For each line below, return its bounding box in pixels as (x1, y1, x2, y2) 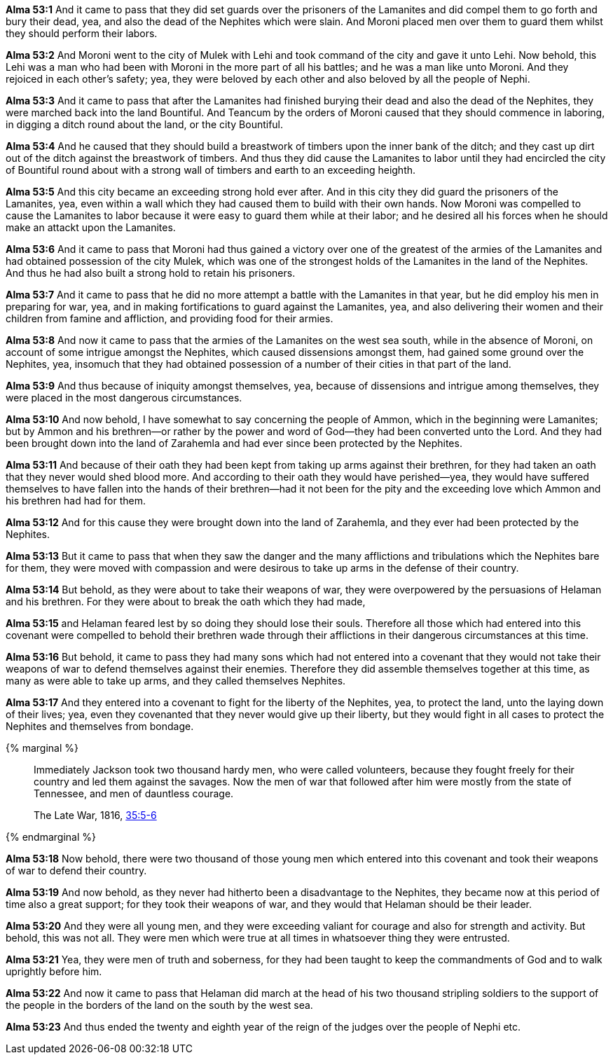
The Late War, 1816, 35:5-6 (34, 809, 157, 821)
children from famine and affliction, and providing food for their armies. (6, 312, 333, 324)
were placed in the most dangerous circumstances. (6, 392, 242, 404)
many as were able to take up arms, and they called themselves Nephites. (6, 675, 346, 687)
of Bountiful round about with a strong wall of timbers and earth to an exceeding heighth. (6, 164, 416, 176)
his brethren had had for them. (6, 495, 146, 507)
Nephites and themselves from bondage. (6, 720, 194, 732)
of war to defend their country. (6, 865, 147, 876)
